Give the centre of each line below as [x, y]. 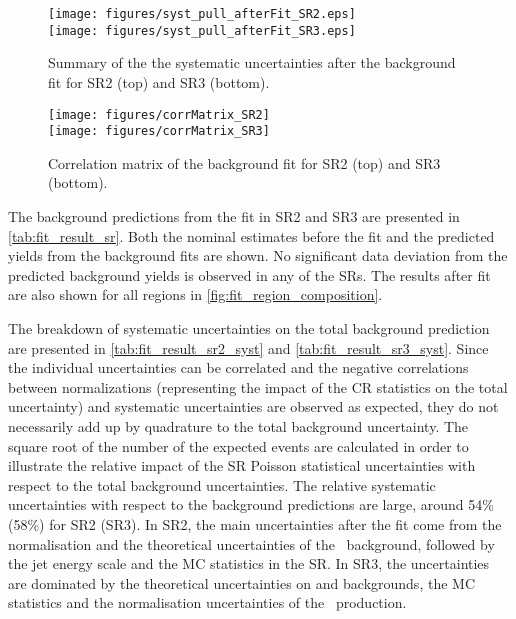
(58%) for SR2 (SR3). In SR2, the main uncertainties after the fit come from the [255, 523]
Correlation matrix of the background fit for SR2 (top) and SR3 [244, 162]
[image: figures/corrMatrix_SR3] [159, 131]
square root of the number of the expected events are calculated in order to [238, 445]
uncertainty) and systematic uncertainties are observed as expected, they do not [253, 406]
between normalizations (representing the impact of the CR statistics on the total [258, 386]
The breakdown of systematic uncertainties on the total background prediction [249, 327]
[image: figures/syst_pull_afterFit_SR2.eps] [202, 14]
